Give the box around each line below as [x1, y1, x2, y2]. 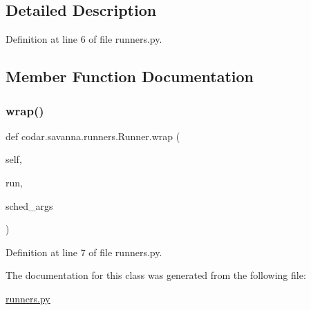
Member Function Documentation [6, 66, 254, 87]
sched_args [6, 198, 53, 213]
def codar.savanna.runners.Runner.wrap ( [6, 128, 180, 143]
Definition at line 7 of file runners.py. [6, 244, 162, 259]
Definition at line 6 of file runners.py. [6, 32, 162, 46]
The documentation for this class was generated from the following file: [6, 268, 306, 282]
